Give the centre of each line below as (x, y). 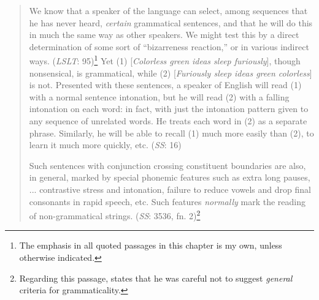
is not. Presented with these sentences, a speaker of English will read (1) (165, 85)
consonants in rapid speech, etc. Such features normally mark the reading (167, 201)
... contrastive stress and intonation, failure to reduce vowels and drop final (170, 189)
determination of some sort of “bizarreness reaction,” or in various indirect (169, 46)
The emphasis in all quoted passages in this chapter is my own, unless (151, 245)
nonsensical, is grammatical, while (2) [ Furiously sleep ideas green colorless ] (171, 73)
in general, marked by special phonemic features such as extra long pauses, (170, 177)
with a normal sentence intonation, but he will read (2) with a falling (159, 96)
